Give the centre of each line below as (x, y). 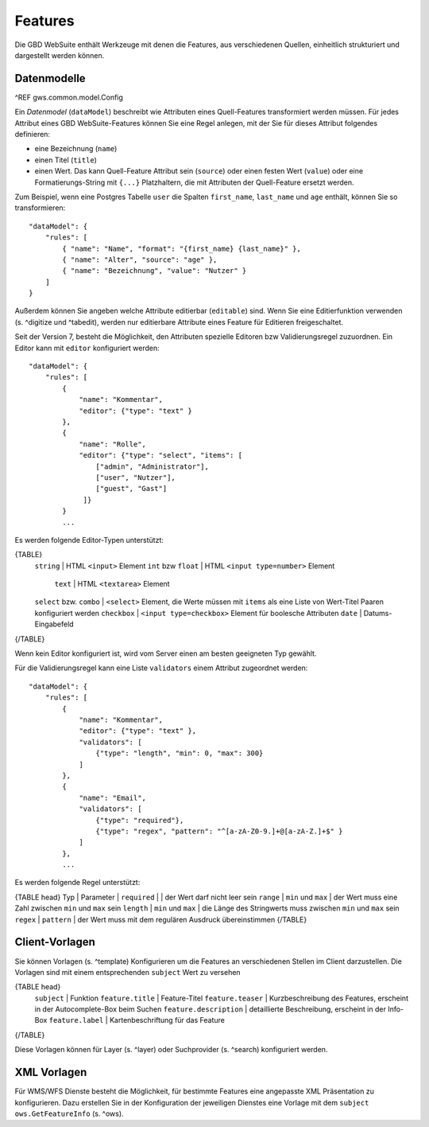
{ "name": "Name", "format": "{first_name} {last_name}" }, (182, 248)
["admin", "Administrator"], (153, 466)
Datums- (378, 613)
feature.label (76, 1020)
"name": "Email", (113, 797)
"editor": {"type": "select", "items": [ (160, 455)
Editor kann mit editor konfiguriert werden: (87, 348)
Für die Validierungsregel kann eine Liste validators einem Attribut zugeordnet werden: (161, 668)
